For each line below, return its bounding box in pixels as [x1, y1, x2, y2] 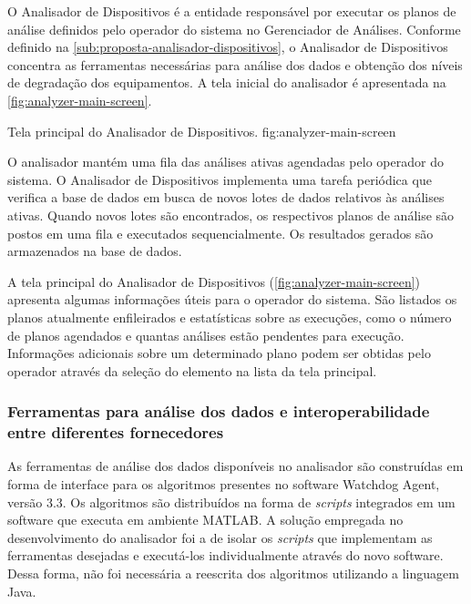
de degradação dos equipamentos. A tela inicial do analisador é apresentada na [7, 73, 446, 92]
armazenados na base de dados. [7, 241, 182, 261]
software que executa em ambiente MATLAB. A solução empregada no [7, 510, 404, 529]
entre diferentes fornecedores [7, 421, 224, 444]
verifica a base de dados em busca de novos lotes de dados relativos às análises [7, 188, 445, 207]
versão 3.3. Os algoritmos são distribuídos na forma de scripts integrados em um [7, 492, 456, 511]
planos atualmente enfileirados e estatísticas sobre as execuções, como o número [7, 307, 452, 326]
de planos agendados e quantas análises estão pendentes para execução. [7, 325, 404, 344]
